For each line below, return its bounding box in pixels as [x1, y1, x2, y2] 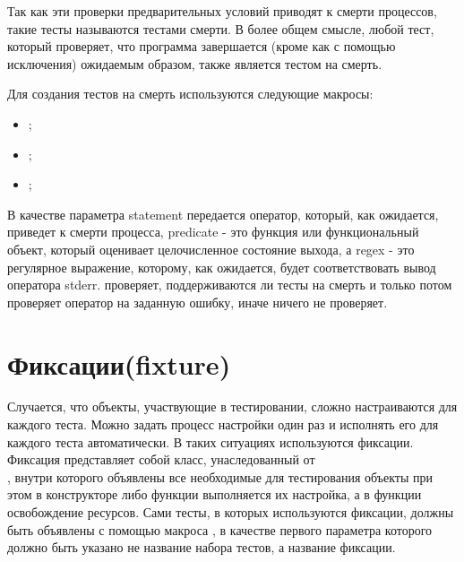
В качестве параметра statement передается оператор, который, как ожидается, [7, 204, 439, 223]
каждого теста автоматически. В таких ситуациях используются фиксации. [7, 432, 414, 451]
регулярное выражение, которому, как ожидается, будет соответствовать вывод [7, 257, 436, 276]
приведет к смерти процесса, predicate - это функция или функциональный [7, 222, 419, 241]
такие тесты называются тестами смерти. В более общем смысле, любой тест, [7, 19, 434, 38]
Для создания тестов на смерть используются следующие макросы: [7, 84, 374, 103]
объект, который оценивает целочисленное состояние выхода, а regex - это [7, 239, 415, 258]
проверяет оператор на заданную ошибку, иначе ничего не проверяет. [7, 292, 388, 311]
